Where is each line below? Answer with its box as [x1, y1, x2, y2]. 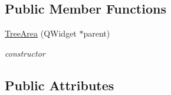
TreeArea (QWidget [5, 27, 77, 40]
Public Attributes [5, 76, 114, 94]
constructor [5, 47, 45, 59]
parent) [83, 27, 110, 40]
